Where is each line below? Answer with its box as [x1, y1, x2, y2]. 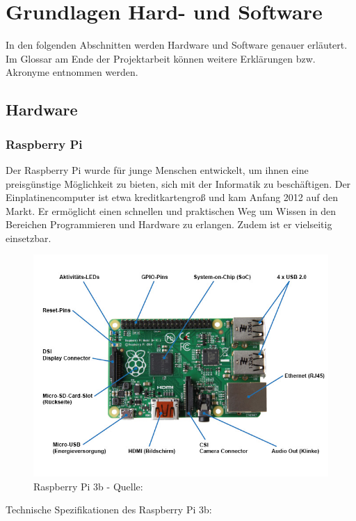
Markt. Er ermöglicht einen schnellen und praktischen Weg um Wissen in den [6, 203, 337, 218]
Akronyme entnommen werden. [6, 65, 138, 79]
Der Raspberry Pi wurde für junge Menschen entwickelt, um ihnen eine [6, 162, 309, 177]
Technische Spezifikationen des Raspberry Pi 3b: [6, 502, 212, 517]
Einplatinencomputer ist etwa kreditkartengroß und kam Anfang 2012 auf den [6, 190, 339, 205]
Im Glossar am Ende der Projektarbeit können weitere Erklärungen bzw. [6, 51, 316, 65]
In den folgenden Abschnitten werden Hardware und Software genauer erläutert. [6, 38, 348, 52]
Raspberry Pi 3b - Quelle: [33, 479, 143, 493]
